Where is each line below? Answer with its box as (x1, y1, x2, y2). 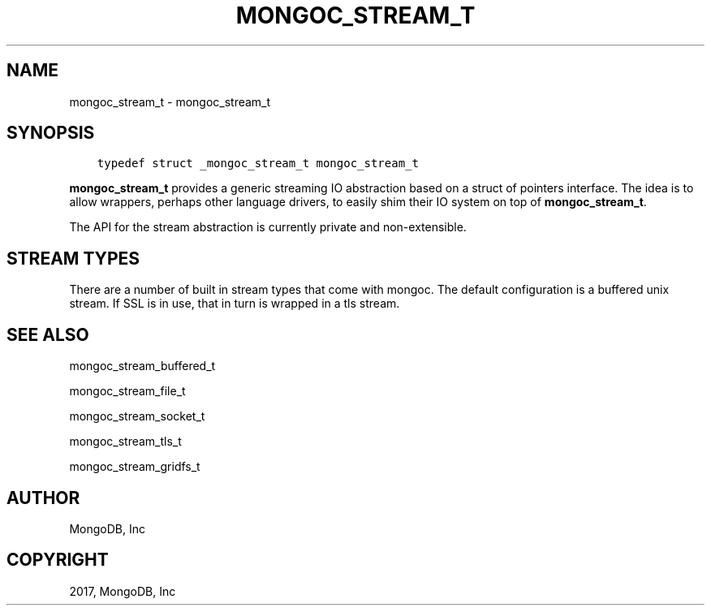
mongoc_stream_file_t (69, 384, 186, 399)
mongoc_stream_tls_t (69, 434, 182, 449)
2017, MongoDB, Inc (69, 584, 176, 598)
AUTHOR (6, 487, 80, 508)
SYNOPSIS (6, 123, 95, 144)
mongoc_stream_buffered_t (69, 359, 216, 373)
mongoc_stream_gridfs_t (69, 459, 200, 474)
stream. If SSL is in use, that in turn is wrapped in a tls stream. (69, 296, 400, 311)
